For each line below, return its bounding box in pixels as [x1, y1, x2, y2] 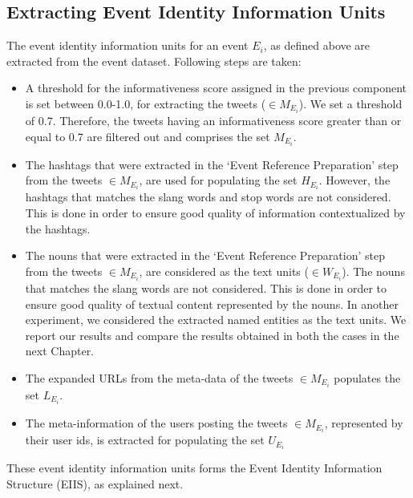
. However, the [318, 172, 391, 188]
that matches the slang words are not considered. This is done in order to [25, 279, 387, 296]
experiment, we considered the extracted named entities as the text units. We [25, 311, 407, 328]
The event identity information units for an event [6, 37, 249, 54]
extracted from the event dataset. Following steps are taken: [6, 52, 302, 69]
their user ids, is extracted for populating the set [25, 431, 265, 448]
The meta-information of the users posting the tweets [25, 415, 288, 431]
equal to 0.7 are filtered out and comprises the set [25, 128, 270, 144]
